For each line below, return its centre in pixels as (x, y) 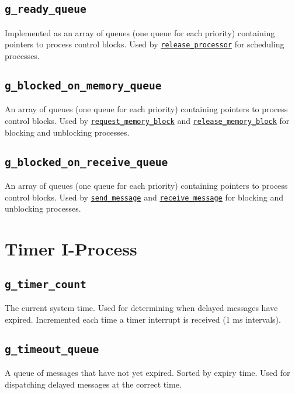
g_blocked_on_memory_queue (83, 86)
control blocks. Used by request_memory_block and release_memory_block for (147, 120)
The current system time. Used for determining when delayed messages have (141, 308)
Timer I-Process (71, 249)
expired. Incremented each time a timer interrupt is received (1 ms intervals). (143, 319)
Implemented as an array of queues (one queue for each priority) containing (140, 32)
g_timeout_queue (52, 349)
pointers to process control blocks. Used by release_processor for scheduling (145, 44)
